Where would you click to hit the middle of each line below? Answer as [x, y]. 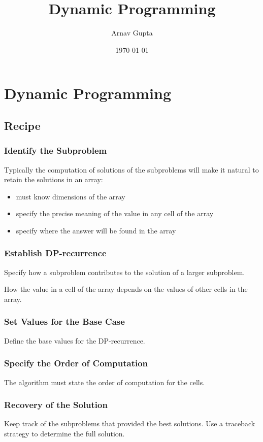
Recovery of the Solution [56, 405]
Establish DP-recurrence [55, 253]
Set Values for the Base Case [64, 321]
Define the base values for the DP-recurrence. [75, 340]
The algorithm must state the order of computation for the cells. [105, 382]
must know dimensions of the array [71, 196]
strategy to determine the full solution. [64, 433]
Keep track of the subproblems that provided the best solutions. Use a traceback [130, 423]
